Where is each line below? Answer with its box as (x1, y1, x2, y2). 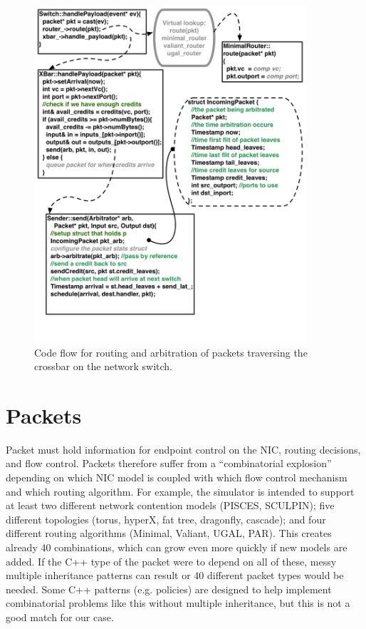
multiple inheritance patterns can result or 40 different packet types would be (6, 568, 344, 583)
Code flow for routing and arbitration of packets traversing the (34, 344, 308, 359)
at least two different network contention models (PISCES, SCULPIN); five (6, 498, 335, 513)
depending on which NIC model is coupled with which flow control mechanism (6, 470, 347, 485)
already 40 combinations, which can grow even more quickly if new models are (6, 539, 347, 554)
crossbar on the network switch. (34, 359, 172, 374)
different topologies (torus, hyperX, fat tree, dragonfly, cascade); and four (6, 511, 326, 526)
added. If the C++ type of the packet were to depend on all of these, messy (6, 553, 337, 568)
